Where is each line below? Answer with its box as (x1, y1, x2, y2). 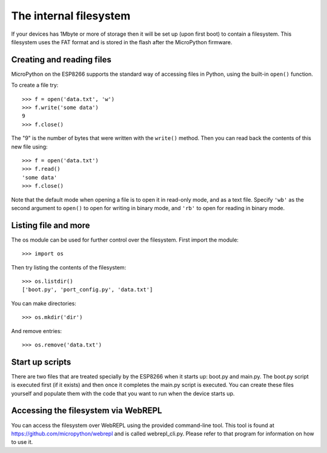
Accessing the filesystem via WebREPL (11, 406, 162, 416)
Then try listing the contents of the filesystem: (11, 263, 127, 271)
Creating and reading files (11, 55, 112, 65)
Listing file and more (11, 220, 90, 230)
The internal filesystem (11, 9, 131, 22)
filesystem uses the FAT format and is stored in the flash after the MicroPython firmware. (11, 38, 233, 45)
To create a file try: (11, 82, 59, 89)
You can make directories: (11, 300, 77, 307)
